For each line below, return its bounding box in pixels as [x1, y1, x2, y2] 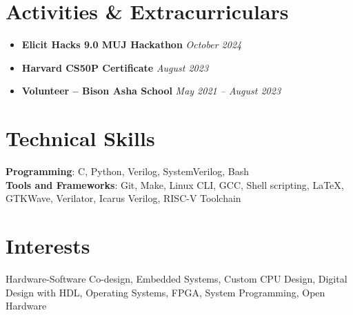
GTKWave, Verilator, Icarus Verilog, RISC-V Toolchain [6, 191, 241, 205]
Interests [6, 232, 90, 259]
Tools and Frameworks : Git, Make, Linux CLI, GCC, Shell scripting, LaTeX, [6, 177, 344, 192]
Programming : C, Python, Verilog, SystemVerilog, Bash [6, 164, 250, 179]
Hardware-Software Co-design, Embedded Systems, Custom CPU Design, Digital [6, 271, 347, 285]
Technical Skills [6, 124, 155, 152]
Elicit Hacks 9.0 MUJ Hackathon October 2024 [21, 37, 242, 52]
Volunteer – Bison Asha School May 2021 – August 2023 [21, 83, 281, 98]
